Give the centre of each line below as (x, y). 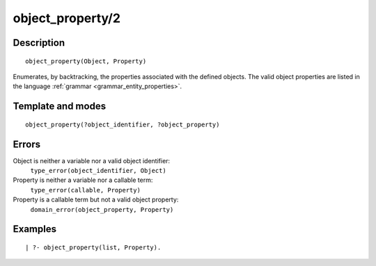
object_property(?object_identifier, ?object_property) (123, 124)
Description (39, 43)
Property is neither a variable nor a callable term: (83, 180)
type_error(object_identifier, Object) (98, 171)
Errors (27, 144)
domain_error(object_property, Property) (102, 209)
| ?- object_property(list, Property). (93, 248)
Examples (35, 229)
